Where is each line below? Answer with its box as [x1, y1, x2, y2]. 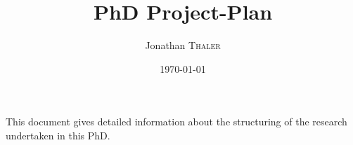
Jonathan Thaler [145, 38, 221, 53]
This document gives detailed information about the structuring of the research [6, 114, 347, 129]
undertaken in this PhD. [6, 127, 110, 142]
